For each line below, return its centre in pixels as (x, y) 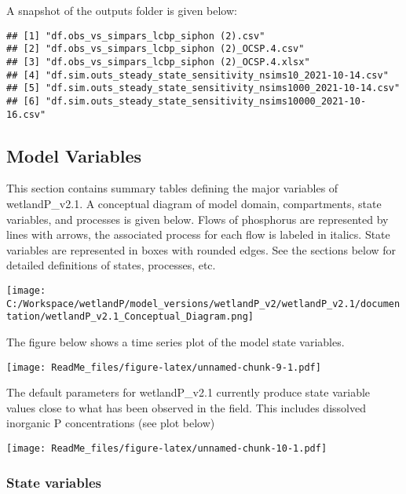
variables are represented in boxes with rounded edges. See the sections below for (201, 249)
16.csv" (26, 114)
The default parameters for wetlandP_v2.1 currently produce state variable (188, 392)
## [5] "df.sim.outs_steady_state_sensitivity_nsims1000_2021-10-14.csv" (203, 88)
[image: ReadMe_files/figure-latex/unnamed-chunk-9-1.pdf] (164, 367)
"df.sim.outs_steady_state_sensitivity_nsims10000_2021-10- (206, 101)
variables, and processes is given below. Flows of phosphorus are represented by (198, 219)
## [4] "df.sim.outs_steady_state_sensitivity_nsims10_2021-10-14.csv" (198, 75)
